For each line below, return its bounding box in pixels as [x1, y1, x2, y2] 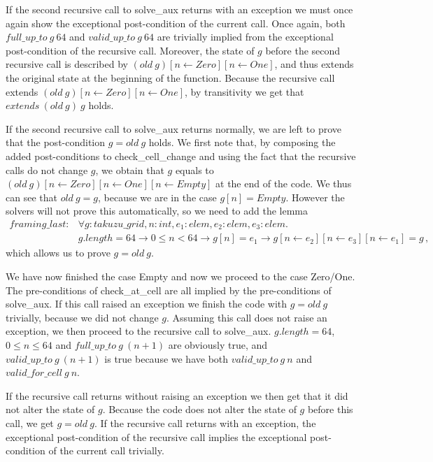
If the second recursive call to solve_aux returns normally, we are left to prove [6, 121, 342, 136]
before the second [265, 43, 341, 57]
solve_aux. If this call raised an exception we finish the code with [6, 296, 288, 311]
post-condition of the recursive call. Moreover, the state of [6, 43, 255, 57]
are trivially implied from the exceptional [157, 29, 334, 44]
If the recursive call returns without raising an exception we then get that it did [6, 388, 348, 403]
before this [307, 402, 353, 417]
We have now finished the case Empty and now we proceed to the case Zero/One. [6, 269, 355, 284]
